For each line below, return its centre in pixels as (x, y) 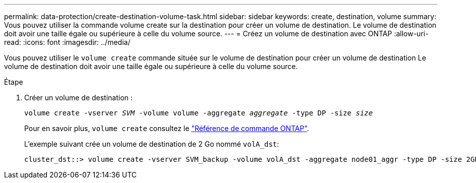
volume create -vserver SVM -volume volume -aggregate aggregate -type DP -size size (199, 113)
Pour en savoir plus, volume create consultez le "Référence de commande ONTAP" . (167, 128)
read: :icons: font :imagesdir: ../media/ (67, 42)
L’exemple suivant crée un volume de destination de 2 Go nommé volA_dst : (152, 144)
